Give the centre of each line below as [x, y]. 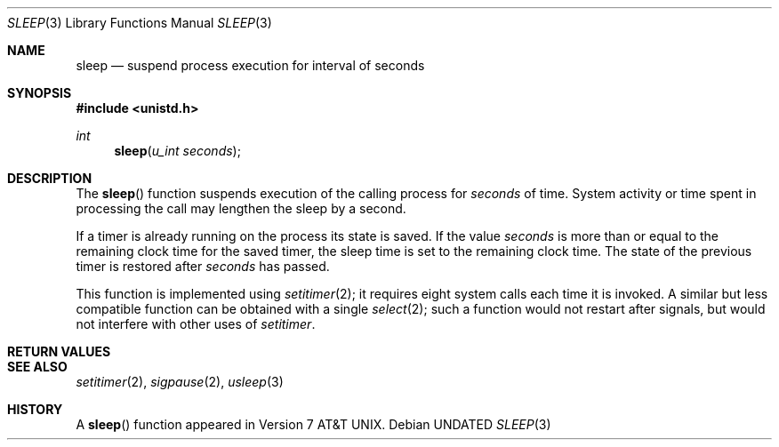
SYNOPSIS [40, 93]
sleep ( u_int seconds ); [177, 151]
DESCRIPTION [50, 178]
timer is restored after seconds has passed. [203, 266]
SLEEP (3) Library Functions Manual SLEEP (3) [140, 23]
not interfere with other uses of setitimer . [196, 324]
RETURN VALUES [59, 351]
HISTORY [35, 409]
